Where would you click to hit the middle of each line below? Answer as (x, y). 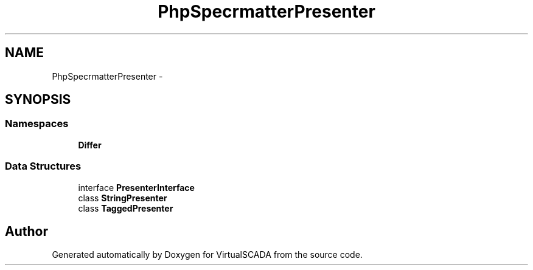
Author (26, 231)
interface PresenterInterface (136, 187)
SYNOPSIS (38, 100)
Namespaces (37, 124)
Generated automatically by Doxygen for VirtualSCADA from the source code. (207, 255)
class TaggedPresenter (126, 208)
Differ (90, 145)
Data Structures (43, 166)
